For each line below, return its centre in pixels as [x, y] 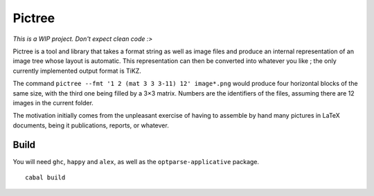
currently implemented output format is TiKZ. [77, 71]
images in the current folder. [53, 103]
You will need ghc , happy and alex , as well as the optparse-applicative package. [136, 161]
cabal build [45, 177]
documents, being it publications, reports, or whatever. [91, 125]
